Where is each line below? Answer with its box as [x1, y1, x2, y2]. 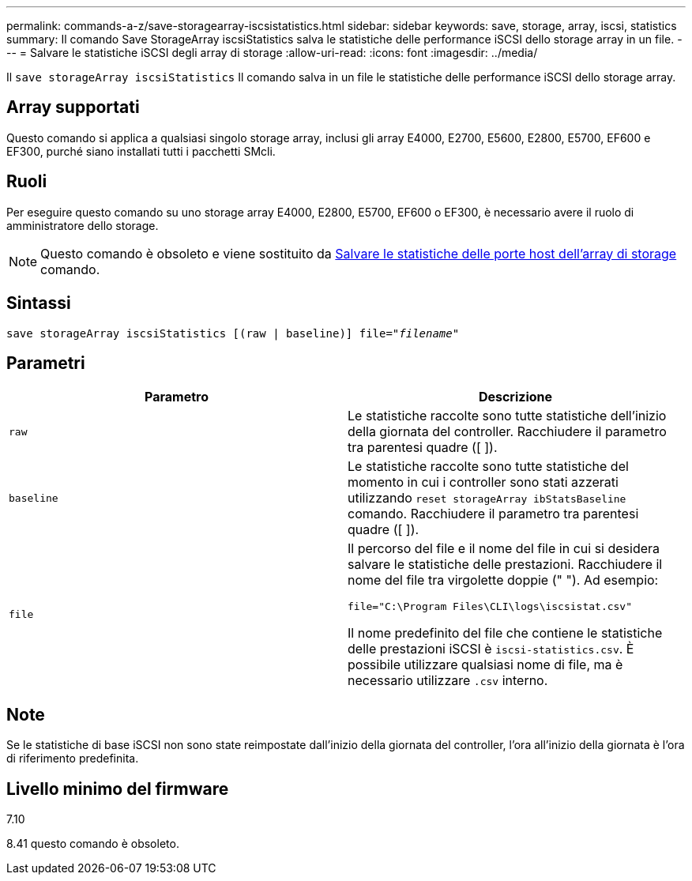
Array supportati [6, 97, 140, 118]
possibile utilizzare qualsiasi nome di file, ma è [348, 657, 623, 673]
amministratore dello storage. [6, 218, 159, 232]
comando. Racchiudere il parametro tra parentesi [348, 506, 639, 522]
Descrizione [478, 389, 553, 405]
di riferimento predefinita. [6, 751, 139, 766]
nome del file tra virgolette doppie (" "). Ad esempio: [348, 572, 659, 589]
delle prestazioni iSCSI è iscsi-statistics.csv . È [348, 641, 634, 657]
